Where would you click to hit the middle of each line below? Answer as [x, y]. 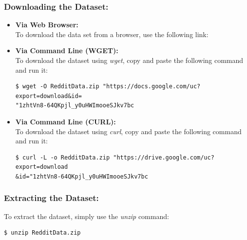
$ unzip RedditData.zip [42, 233]
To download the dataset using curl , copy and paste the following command [128, 131]
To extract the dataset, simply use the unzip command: [86, 216]
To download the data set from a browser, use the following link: [112, 34]
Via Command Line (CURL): [66, 121]
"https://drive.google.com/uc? [164, 157]
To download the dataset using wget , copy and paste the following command [129, 60]
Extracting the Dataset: [51, 198]
